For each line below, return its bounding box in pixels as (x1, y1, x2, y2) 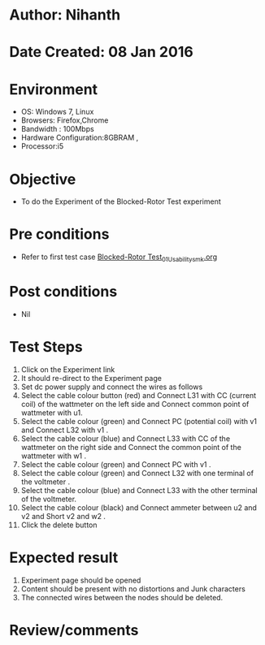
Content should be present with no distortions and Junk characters (20, 583, 246, 594)
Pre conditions (9, 225, 110, 244)
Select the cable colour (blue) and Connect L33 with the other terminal (20, 485, 258, 495)
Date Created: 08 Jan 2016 (9, 43, 193, 62)
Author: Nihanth (9, 6, 121, 24)
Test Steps (9, 338, 84, 357)
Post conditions (9, 283, 118, 301)
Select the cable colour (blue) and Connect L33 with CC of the (20, 433, 231, 444)
